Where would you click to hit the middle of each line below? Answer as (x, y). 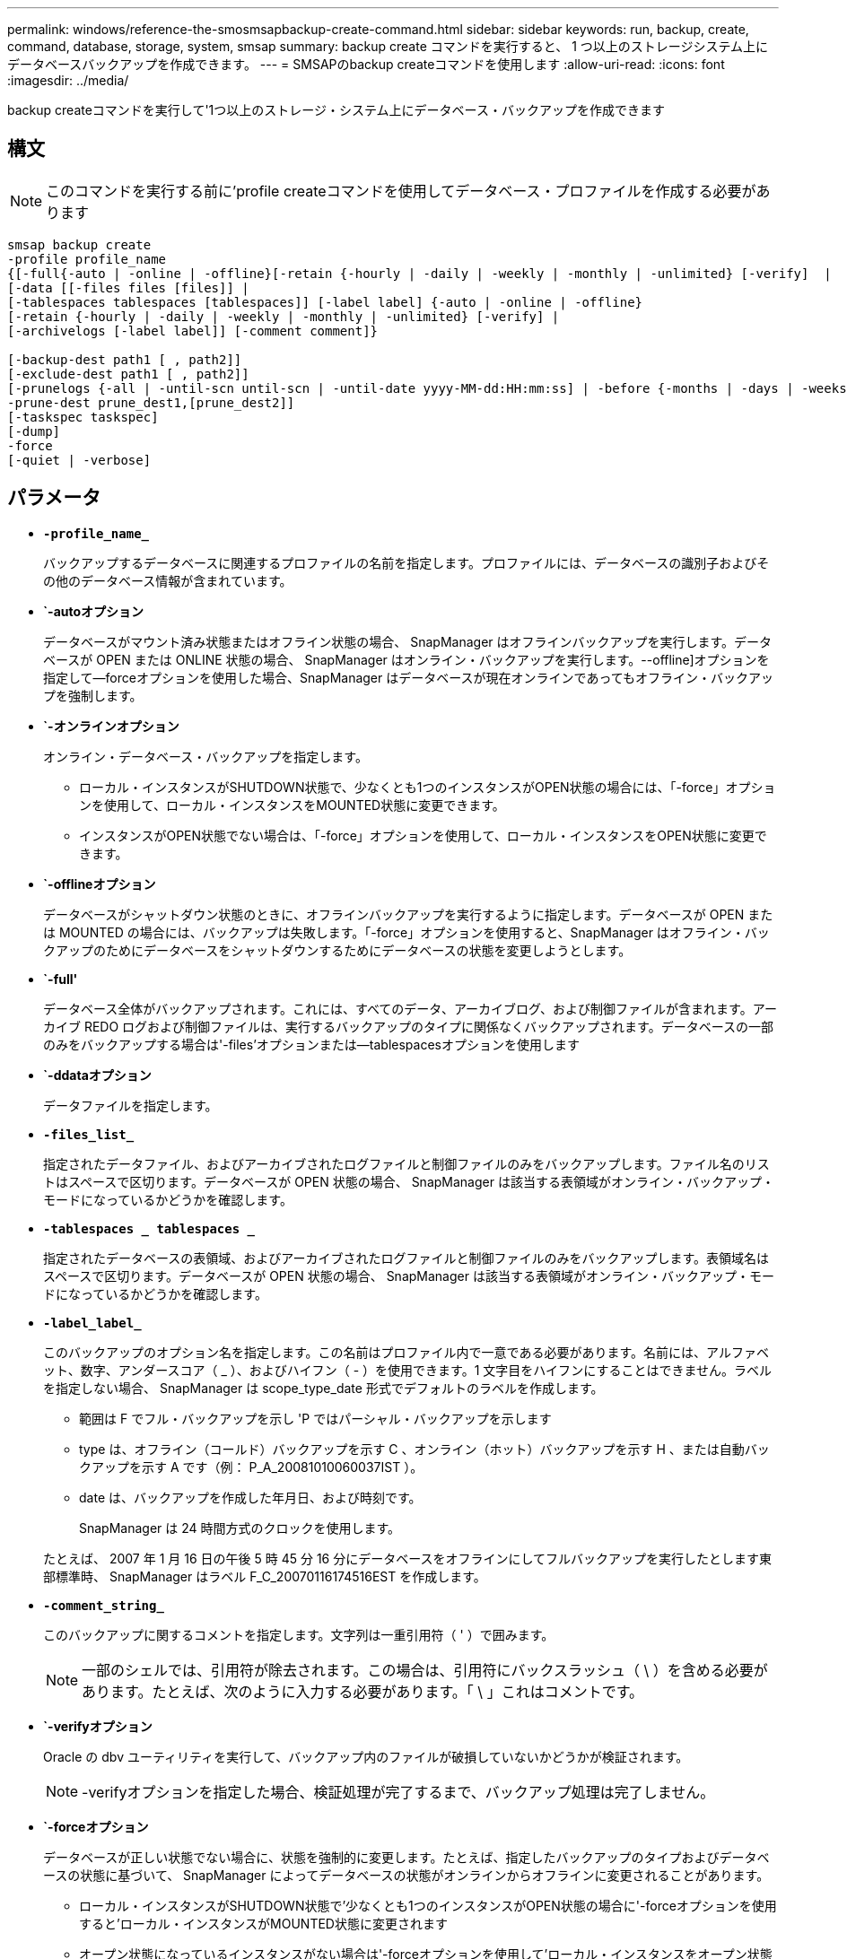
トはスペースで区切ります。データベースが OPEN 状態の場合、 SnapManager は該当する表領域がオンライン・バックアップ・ (409, 1181)
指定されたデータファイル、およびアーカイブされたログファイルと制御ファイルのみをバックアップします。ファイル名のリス (406, 1163)
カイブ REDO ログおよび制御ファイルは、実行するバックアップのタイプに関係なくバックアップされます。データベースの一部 (409, 1026)
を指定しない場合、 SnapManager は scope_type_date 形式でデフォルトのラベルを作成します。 (323, 1388)
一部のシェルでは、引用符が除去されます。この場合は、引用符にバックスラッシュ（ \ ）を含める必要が (425, 1670)
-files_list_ (89, 1134)
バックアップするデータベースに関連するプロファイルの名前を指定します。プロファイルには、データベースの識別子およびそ (406, 562)
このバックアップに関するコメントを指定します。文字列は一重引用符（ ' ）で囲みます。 (299, 1634)
